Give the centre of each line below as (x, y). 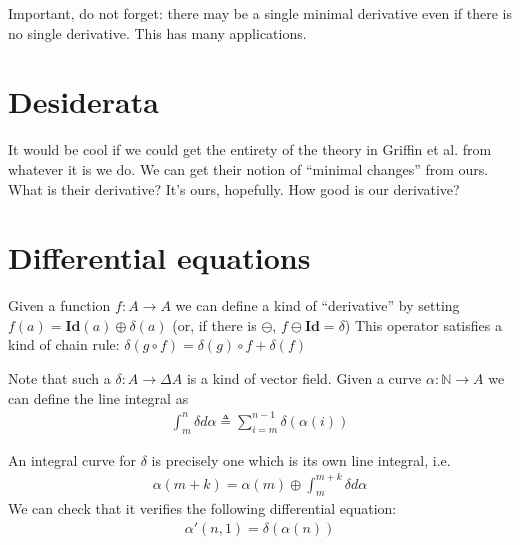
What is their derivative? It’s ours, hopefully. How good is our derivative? (234, 188)
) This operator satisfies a (423, 324)
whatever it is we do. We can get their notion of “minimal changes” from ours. (248, 168)
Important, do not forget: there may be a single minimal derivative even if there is (260, 13)
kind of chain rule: (64, 344)
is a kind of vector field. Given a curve (304, 378)
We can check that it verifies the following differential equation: (202, 508)
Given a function (59, 305)
